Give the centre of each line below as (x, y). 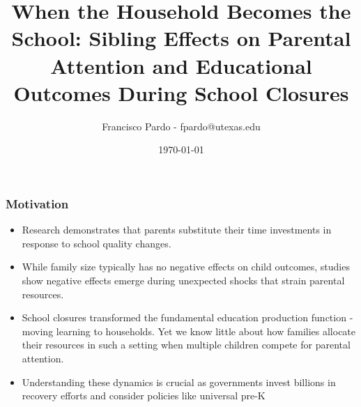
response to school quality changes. (97, 243)
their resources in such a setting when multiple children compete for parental (186, 345)
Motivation (37, 203)
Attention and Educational (181, 65)
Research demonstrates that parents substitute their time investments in (177, 230)
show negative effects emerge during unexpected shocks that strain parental (183, 280)
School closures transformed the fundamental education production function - (187, 317)
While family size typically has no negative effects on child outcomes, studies (186, 267)
